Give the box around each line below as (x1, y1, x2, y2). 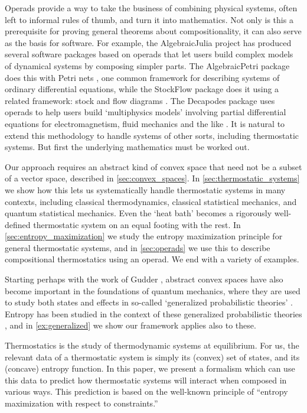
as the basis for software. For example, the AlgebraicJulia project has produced (5, 36, 292, 48)
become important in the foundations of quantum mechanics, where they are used (5, 284, 301, 297)
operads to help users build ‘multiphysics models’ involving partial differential (5, 106, 286, 118)
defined (5, 218, 31, 230)
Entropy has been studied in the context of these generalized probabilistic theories (5, 307, 302, 320)
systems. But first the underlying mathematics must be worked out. (5, 141, 250, 153)
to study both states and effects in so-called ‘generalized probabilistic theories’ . (5, 296, 293, 308)
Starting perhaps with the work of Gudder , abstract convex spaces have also (5, 273, 283, 285)
